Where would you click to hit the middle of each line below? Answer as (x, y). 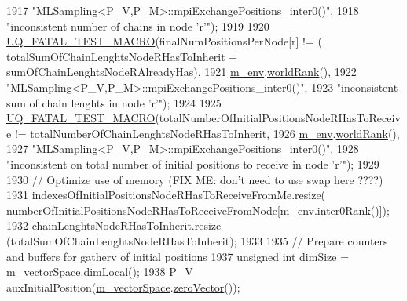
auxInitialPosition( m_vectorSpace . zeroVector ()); (123, 286)
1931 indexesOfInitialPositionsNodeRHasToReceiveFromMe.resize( (166, 195)
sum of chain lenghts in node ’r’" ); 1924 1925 (114, 102)
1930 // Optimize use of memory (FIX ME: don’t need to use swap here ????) (195, 179)
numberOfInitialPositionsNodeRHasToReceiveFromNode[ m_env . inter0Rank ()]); (198, 210)
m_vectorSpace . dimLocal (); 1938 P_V (100, 272)
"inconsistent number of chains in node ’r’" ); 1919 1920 (138, 25)
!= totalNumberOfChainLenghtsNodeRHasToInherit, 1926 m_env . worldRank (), (207, 133)
